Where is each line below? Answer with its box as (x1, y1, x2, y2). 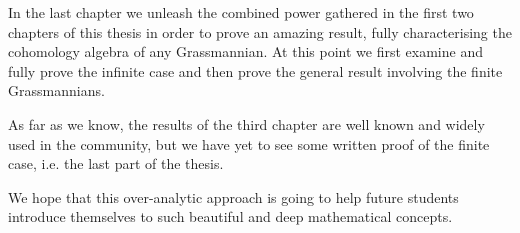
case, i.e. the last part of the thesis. (8, 153, 224, 174)
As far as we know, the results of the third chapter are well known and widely (8, 113, 485, 134)
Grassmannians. (8, 80, 105, 101)
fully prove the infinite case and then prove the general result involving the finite (8, 60, 503, 81)
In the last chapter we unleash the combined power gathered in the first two (8, 2, 474, 22)
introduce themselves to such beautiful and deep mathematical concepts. (8, 206, 453, 227)
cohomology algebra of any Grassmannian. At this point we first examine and (8, 41, 483, 62)
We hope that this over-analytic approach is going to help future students (8, 186, 459, 207)
